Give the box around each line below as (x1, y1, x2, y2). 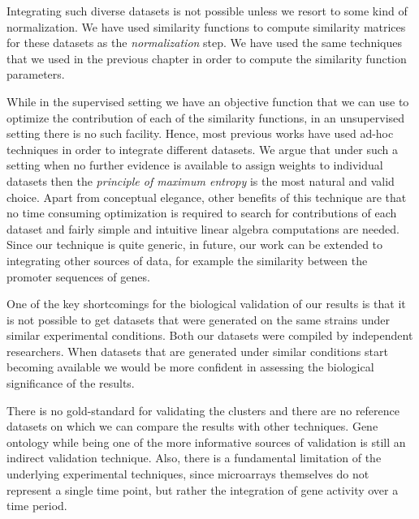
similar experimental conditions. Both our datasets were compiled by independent (6, 327, 413, 344)
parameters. (6, 66, 65, 83)
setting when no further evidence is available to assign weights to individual (6, 157, 383, 174)
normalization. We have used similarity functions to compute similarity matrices (6, 18, 406, 35)
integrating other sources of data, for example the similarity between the (6, 251, 368, 268)
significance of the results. (6, 375, 135, 392)
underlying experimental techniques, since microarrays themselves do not (6, 465, 369, 483)
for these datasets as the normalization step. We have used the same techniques (6, 34, 402, 51)
